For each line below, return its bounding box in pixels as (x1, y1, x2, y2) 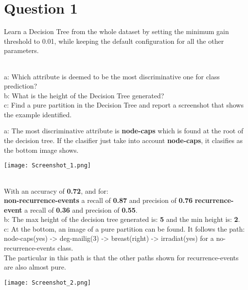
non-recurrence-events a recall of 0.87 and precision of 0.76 (4, 195, 193, 205)
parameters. (4, 45, 39, 55)
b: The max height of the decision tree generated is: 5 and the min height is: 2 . (4, 214, 240, 224)
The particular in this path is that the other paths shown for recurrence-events (4, 252, 239, 262)
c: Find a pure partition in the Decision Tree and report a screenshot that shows (4, 100, 244, 110)
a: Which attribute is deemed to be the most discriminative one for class (4, 71, 220, 81)
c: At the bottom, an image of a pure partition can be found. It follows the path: (4, 223, 245, 234)
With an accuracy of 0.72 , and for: (4, 185, 108, 196)
